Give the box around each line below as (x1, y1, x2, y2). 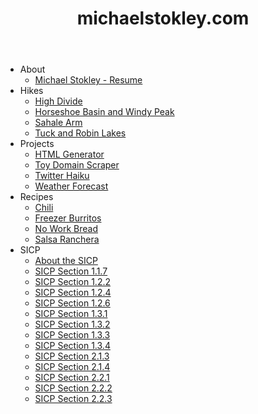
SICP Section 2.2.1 (34, 372, 110, 384)
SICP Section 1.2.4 (34, 287, 112, 299)
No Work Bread (34, 223, 98, 235)
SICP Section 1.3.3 (34, 329, 111, 341)
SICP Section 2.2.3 (34, 393, 113, 405)
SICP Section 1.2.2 (34, 276, 111, 288)
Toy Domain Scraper (34, 159, 120, 171)
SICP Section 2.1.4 (34, 361, 111, 373)
